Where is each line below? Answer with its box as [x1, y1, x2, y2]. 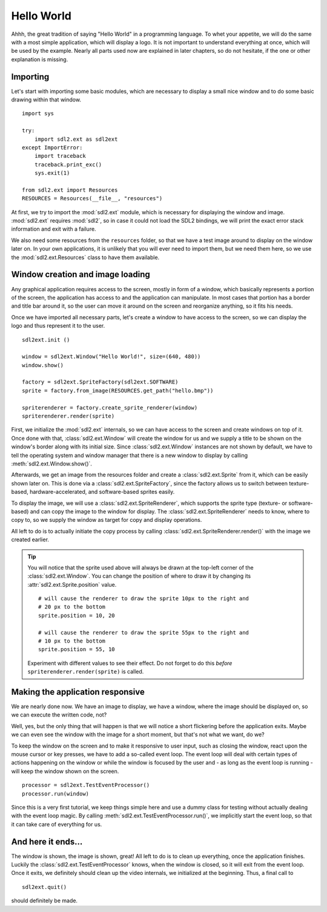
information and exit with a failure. [11, 225, 96, 233]
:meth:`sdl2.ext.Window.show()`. [11, 460, 92, 467]
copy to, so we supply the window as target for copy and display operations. [11, 516, 202, 524]
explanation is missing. [11, 55, 68, 63]
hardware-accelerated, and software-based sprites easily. [29, 488, 175, 496]
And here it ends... [11, 836, 83, 846]
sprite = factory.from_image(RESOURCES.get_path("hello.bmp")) [22, 387, 214, 394]
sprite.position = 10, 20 [38, 612, 115, 619]
